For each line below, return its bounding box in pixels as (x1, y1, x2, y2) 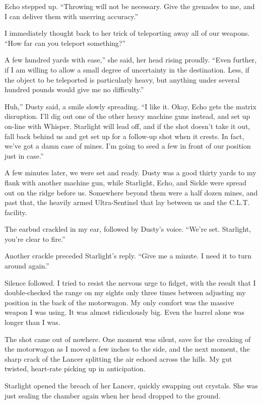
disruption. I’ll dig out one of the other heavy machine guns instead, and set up (5, 111, 250, 121)
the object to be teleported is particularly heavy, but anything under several (5, 74, 240, 85)
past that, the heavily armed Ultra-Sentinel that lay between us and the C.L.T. (5, 197, 250, 208)
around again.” (5, 260, 49, 271)
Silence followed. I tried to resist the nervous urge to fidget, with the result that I (5, 277, 256, 288)
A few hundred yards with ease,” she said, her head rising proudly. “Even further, (5, 54, 257, 65)
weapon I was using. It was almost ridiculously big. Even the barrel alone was (5, 307, 244, 317)
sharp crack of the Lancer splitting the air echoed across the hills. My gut (5, 353, 232, 364)
